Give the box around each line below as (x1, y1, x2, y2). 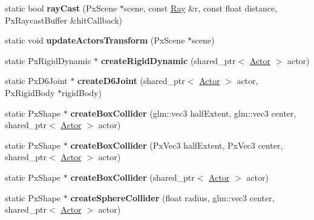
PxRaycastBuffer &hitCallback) (5, 13, 122, 26)
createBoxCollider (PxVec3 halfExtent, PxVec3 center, (70, 138, 283, 151)
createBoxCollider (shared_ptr (70, 170, 195, 183)
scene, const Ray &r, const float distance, (123, 2, 278, 14)
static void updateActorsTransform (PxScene (5, 34, 185, 47)
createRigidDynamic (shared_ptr (100, 54, 236, 66)
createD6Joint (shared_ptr (77, 74, 185, 87)
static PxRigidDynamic (5, 54, 91, 66)
